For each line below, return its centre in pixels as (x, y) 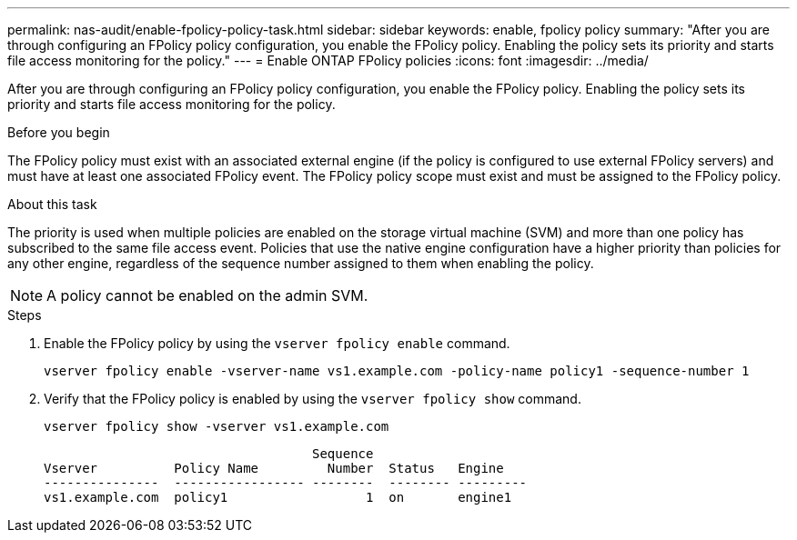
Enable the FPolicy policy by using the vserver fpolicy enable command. (277, 343)
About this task (52, 204)
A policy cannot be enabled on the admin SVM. (207, 295)
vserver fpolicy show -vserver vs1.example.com (217, 426)
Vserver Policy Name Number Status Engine (274, 468)
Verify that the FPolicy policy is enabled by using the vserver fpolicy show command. (313, 399)
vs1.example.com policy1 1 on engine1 (278, 497)
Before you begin (59, 132)
